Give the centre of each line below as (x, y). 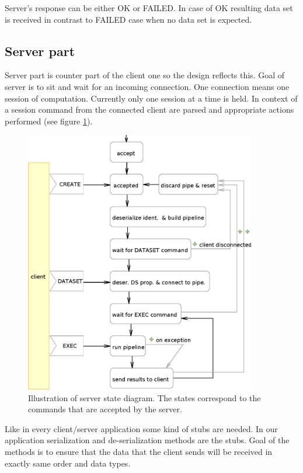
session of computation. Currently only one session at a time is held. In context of (151, 98)
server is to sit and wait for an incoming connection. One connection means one (147, 86)
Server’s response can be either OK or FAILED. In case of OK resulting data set (149, 8)
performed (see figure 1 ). (49, 121)
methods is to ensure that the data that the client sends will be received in (139, 451)
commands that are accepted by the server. (105, 409)
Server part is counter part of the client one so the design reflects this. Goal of (145, 75)
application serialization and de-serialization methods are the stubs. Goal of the (147, 440)
